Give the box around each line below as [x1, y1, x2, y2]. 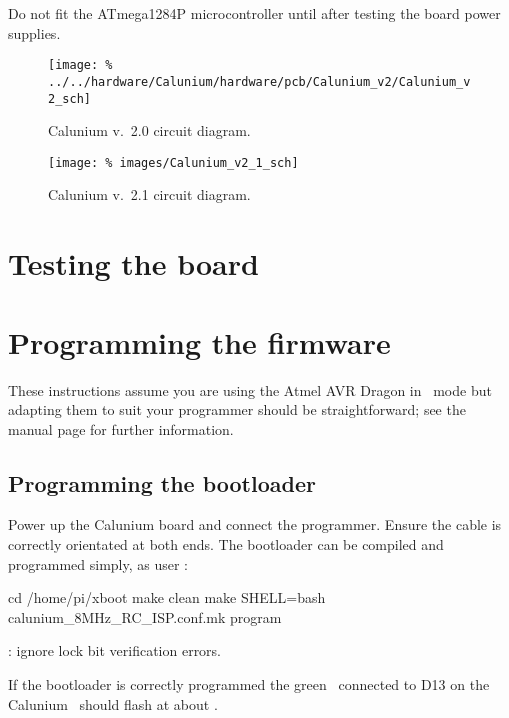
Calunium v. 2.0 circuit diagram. [48, 120, 251, 141]
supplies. [8, 22, 61, 43]
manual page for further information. [8, 418, 234, 439]
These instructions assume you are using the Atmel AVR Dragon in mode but [8, 379, 492, 400]
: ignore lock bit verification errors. [8, 640, 222, 661]
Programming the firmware [8, 321, 391, 362]
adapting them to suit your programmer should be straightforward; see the [8, 399, 466, 420]
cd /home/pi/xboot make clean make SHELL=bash [8, 587, 326, 608]
